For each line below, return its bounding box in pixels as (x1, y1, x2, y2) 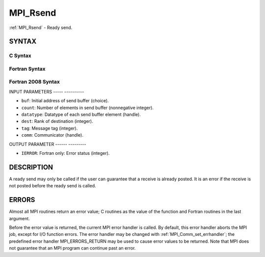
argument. (9, 215, 30, 221)
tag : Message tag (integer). (21, 125, 78, 131)
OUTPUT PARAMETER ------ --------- (9, 141, 86, 147)
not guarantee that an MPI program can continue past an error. (9, 245, 136, 251)
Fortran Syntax (9, 65, 46, 72)
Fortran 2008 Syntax (9, 79, 60, 86)
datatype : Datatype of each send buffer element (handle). (21, 112, 141, 117)
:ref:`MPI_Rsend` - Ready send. (9, 25, 73, 30)
